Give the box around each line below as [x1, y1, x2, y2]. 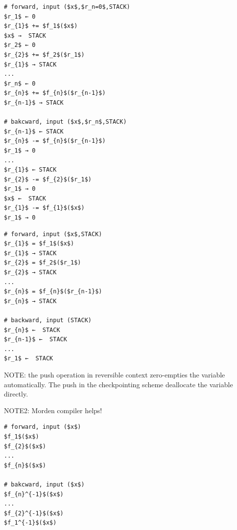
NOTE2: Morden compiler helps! [4, 405, 102, 415]
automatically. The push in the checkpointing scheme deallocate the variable [4, 379, 233, 389]
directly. [4, 389, 28, 399]
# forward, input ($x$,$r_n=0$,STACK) [4, 3, 130, 10]
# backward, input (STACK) [4, 317, 92, 324]
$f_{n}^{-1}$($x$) [4, 490, 64, 498]
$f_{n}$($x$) [4, 462, 46, 469]
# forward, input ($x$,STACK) [4, 230, 102, 238]
